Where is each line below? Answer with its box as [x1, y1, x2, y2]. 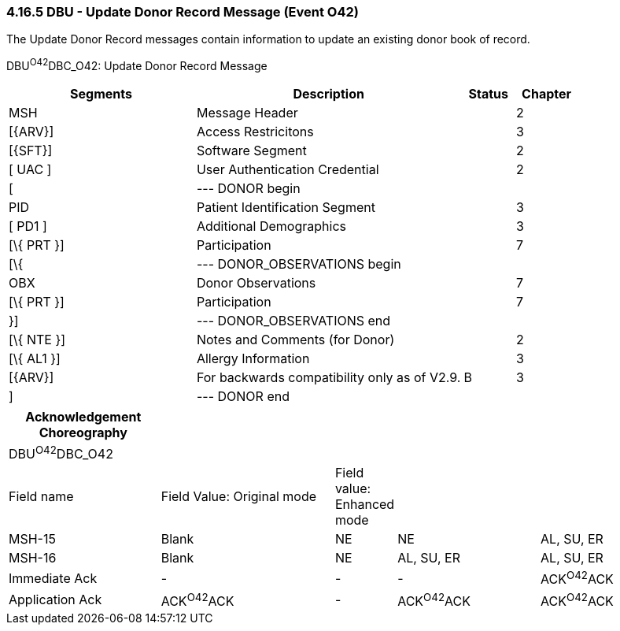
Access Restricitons [196, 124, 314, 140]
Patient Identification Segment [196, 199, 375, 216]
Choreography [39, 425, 127, 441]
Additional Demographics [196, 218, 346, 235]
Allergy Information [196, 351, 310, 367]
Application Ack [9, 592, 102, 608]
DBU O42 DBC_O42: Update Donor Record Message [6, 57, 268, 73]
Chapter [522, 86, 571, 102]
